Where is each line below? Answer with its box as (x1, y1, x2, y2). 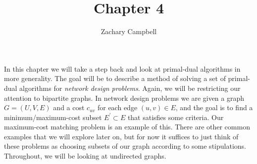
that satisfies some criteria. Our (127, 112, 224, 122)
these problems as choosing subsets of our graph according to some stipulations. (4, 141, 246, 151)
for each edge (97, 102, 138, 113)
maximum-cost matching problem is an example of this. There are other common (4, 122, 250, 132)
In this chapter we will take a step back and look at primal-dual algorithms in (4, 63, 241, 74)
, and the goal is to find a (175, 102, 253, 113)
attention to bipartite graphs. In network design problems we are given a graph (4, 92, 245, 103)
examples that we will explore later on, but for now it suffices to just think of (4, 131, 239, 141)
